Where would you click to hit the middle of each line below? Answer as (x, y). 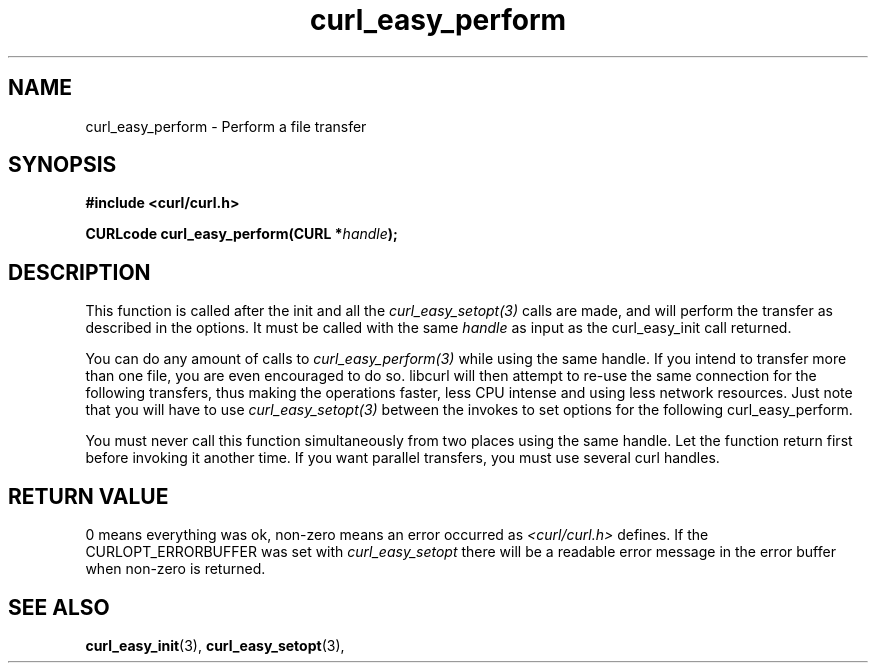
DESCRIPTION (79, 272)
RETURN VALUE (88, 496)
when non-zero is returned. (175, 569)
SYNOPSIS (62, 165)
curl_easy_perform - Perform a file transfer (226, 126)
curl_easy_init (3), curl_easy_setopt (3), (215, 645)
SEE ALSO (59, 607)
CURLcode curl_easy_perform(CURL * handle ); (241, 234)
